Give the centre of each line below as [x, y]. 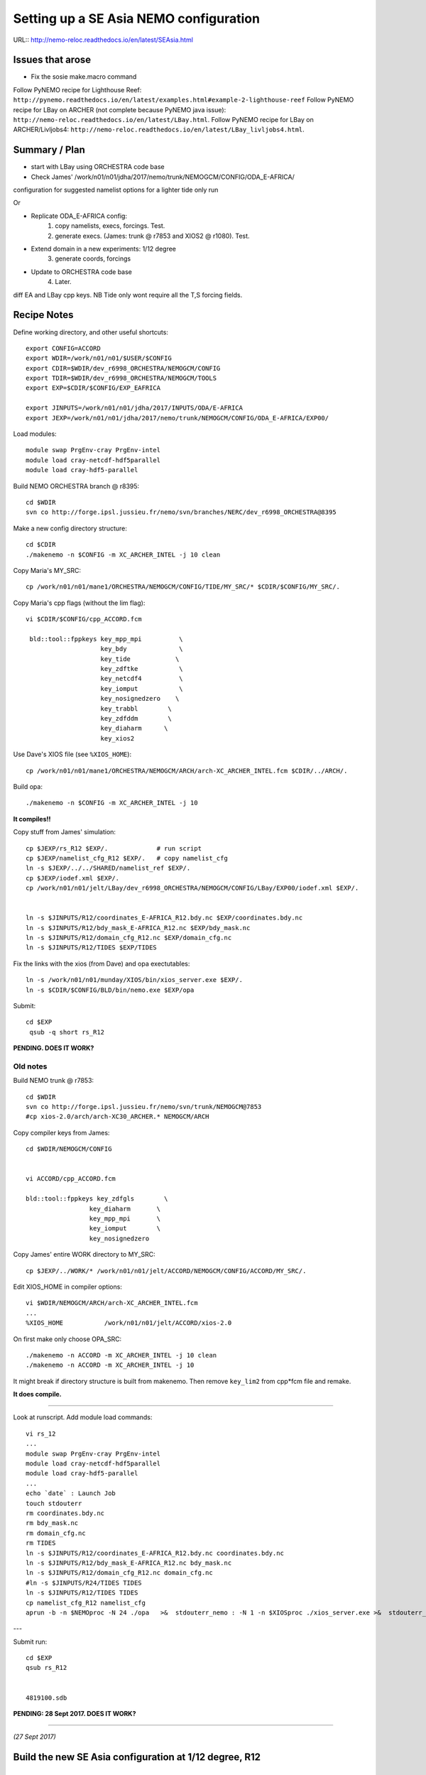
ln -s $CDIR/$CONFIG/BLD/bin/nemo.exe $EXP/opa [110, 990]
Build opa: [28, 786]
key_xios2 [118, 738]
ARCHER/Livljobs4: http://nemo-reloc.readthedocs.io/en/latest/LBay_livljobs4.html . [159, 130]
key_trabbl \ [136, 709]
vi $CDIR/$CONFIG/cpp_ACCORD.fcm [84, 619]
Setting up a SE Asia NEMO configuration [137, 18]
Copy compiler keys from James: [61, 1132]
